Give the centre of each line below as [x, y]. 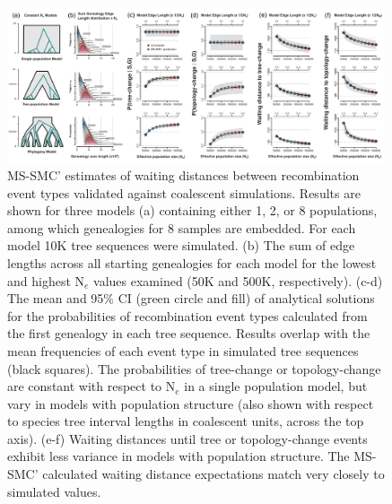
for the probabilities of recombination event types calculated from [187, 315]
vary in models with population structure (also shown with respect [191, 403]
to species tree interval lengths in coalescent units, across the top [186, 421]
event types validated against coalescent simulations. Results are [184, 192]
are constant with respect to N [91, 386]
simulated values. [54, 491]
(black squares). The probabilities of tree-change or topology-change [194, 368]
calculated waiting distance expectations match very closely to [213, 474]
